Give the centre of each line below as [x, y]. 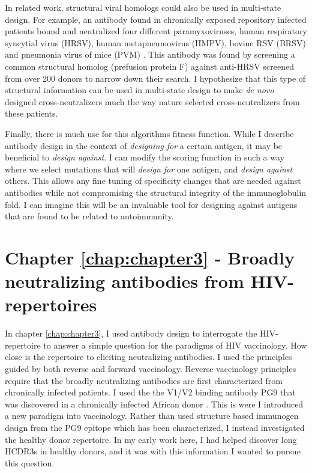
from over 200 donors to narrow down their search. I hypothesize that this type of [155, 78]
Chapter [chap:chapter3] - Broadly [150, 257]
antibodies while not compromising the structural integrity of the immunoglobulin [156, 192]
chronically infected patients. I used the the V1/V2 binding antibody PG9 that [150, 392]
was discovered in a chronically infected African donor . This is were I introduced [154, 404]
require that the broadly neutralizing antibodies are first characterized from [144, 380]
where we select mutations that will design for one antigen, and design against [149, 169]
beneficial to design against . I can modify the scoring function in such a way [145, 157]
